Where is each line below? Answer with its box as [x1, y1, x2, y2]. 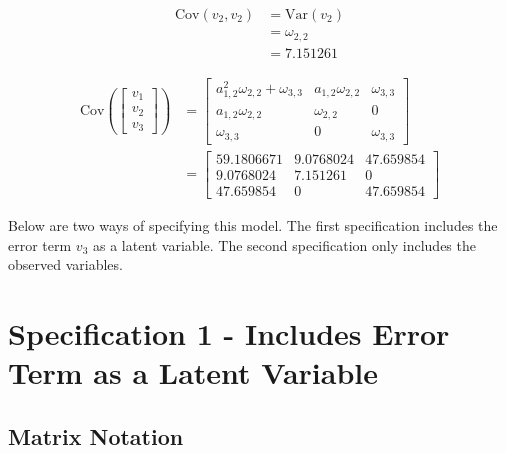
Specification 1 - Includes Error [8, 312, 450, 353]
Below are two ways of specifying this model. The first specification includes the [8, 214, 498, 235]
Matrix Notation [8, 420, 184, 451]
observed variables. [8, 254, 123, 275]
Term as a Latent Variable [8, 352, 379, 393]
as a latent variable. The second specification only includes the [92, 234, 476, 255]
